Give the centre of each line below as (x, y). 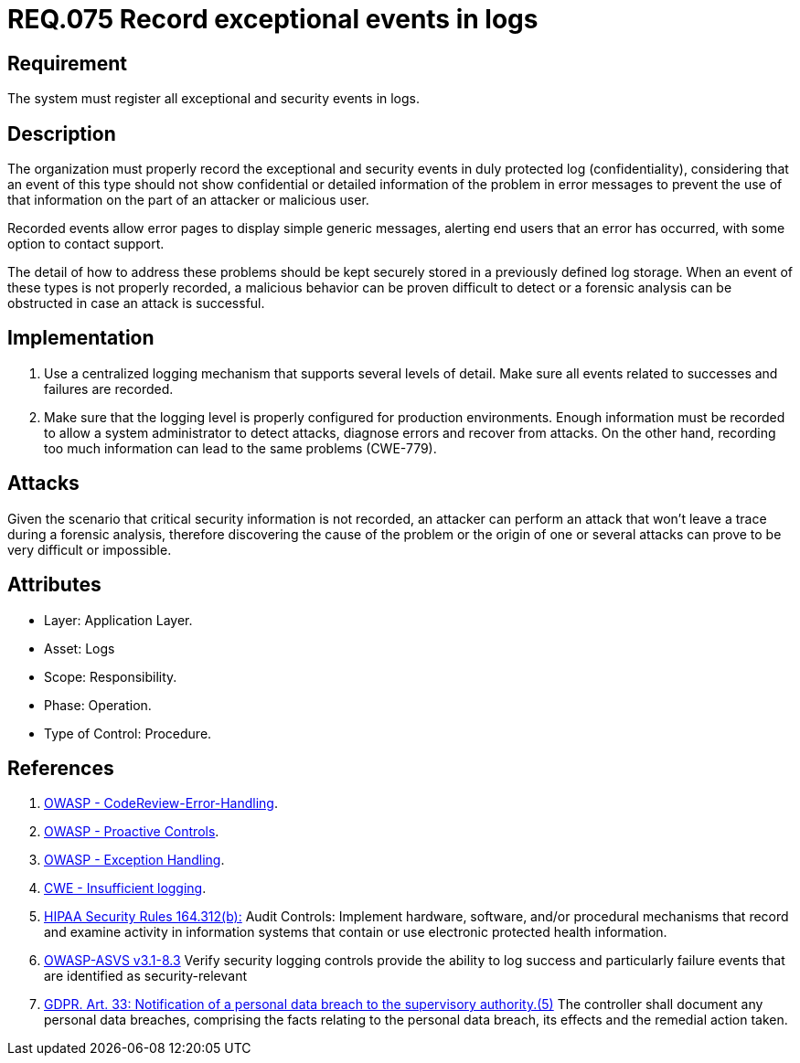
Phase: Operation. (98, 705)
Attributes (54, 585)
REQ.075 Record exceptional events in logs (273, 19)
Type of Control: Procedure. (128, 733)
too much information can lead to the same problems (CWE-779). (240, 448)
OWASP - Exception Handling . (134, 860)
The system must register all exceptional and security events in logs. (214, 99)
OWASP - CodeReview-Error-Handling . (161, 803)
